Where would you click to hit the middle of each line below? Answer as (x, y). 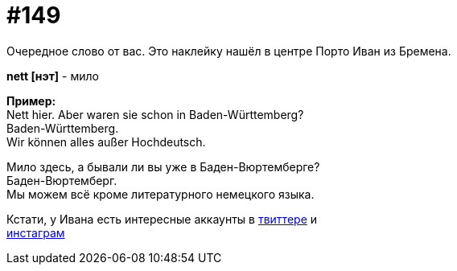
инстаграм (36, 232)
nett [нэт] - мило (53, 76)
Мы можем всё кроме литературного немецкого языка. (161, 194)
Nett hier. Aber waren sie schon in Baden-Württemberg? (155, 114)
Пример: (31, 101)
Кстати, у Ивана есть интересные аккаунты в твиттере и (162, 219)
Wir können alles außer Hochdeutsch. (106, 142)
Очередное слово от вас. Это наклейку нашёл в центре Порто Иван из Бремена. (229, 51)
